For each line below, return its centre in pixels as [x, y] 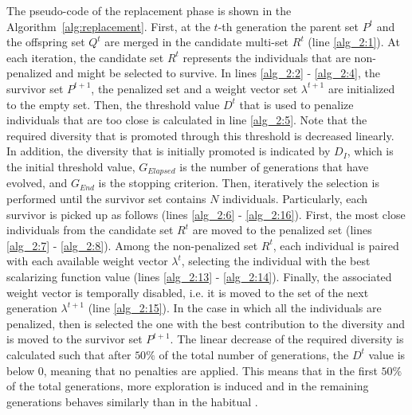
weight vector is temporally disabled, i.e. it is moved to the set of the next [188, 292]
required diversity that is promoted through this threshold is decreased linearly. [200, 135]
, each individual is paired [336, 245]
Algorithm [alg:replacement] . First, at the [108, 26]
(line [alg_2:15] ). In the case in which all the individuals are [235, 308]
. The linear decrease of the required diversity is [287, 339]
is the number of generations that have [274, 166]
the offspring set [46, 42]
